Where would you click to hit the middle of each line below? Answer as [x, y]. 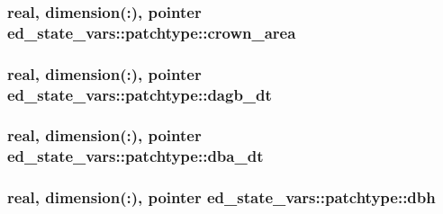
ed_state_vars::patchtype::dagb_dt [140, 94]
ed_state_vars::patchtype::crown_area [152, 32]
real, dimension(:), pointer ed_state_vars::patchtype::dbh [221, 197]
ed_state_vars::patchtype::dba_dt [136, 156]
